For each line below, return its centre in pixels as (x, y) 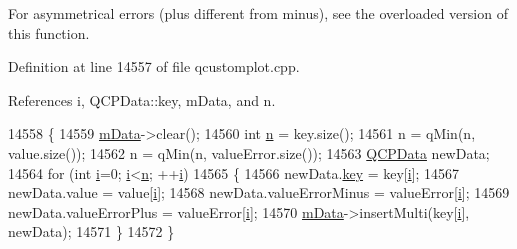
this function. (49, 32)
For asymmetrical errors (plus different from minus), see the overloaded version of (258, 13)
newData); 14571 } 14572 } (91, 231)
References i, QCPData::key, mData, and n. (142, 99)
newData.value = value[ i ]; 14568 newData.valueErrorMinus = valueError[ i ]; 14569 (259, 192)
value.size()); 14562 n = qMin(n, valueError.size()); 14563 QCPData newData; (249, 152)
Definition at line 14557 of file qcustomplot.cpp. (154, 66)
